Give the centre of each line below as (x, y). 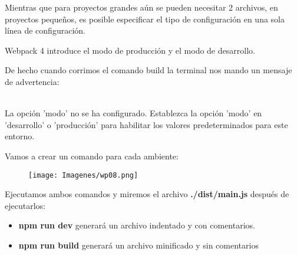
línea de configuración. (45, 30)
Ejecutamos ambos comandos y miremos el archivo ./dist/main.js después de (147, 194)
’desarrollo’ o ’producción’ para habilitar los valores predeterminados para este (146, 124)
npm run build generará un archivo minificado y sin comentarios (138, 245)
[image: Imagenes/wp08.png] (83, 175)
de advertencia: (32, 81)
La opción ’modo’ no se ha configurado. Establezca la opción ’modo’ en (133, 113)
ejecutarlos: (25, 205)
